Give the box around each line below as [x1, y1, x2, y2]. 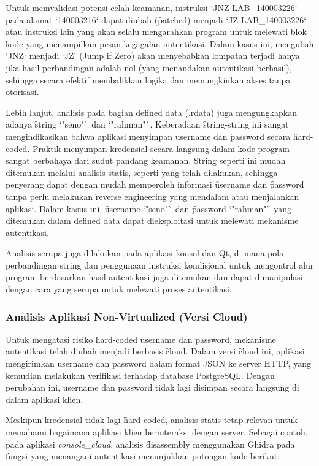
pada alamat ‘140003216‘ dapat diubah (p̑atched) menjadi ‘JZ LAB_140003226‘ [6, 13, 307, 26]
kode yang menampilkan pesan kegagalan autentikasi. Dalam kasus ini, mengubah [6, 37, 314, 50]
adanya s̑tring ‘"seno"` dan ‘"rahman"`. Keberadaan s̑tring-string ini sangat [6, 118, 289, 131]
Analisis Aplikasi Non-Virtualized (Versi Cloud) [6, 308, 248, 324]
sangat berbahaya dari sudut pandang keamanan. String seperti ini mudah [6, 154, 286, 167]
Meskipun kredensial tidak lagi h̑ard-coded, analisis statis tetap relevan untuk [6, 413, 298, 426]
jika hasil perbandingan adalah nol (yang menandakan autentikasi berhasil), [6, 61, 292, 74]
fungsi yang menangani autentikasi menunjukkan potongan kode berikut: [6, 449, 280, 462]
